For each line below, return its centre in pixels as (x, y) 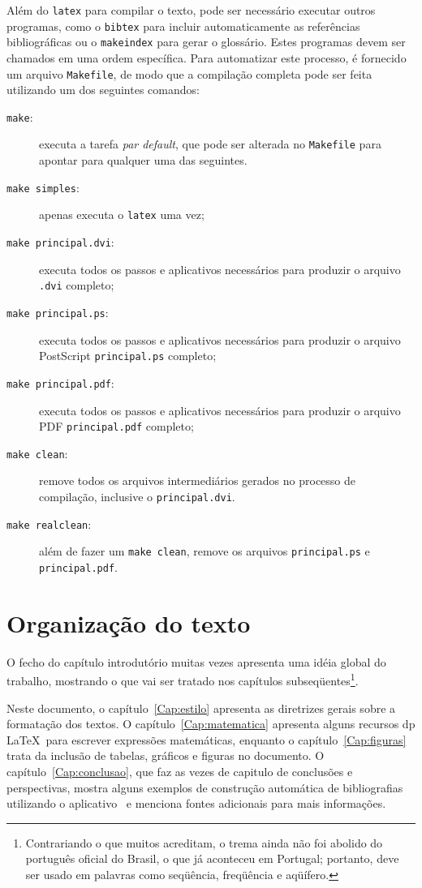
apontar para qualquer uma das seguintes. (143, 160)
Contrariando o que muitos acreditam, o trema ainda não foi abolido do (204, 842)
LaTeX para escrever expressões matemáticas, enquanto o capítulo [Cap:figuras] (207, 739)
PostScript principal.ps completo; (128, 356)
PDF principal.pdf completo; (116, 426)
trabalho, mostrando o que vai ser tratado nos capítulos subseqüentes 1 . (183, 679)
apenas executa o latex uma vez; (122, 214)
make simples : (43, 187)
